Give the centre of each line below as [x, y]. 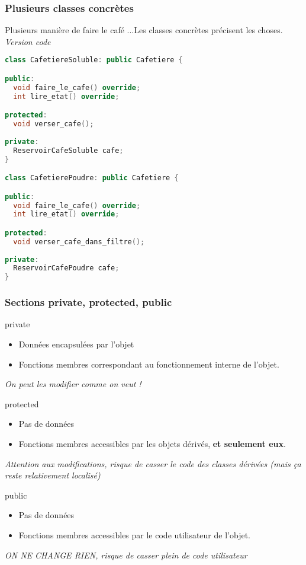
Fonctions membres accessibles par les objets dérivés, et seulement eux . [152, 443]
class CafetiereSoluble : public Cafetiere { [94, 60]
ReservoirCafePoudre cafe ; [66, 268]
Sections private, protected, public [88, 302]
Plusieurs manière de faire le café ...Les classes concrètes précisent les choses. [144, 30]
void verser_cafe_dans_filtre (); [79, 242]
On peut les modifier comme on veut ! [73, 384]
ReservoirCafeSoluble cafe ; [68, 150]
